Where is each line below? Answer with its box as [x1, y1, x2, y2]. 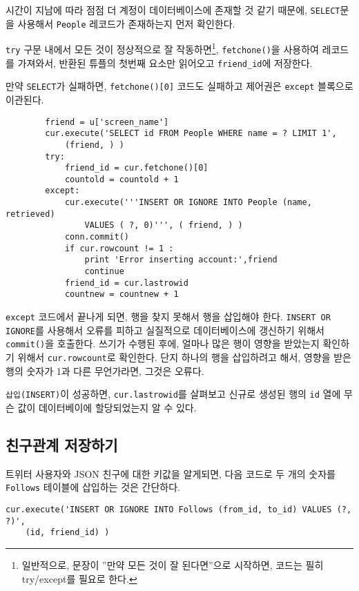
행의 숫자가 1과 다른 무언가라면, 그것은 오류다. [6, 363, 204, 378]
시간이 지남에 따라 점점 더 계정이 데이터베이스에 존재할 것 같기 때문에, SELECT [6, 3, 340, 17]
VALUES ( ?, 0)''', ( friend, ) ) [84, 220, 243, 231]
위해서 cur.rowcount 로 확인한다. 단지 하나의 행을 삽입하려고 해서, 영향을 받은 [17, 350, 351, 364]
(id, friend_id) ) [25, 527, 110, 538]
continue [84, 267, 124, 277]
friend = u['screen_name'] [45, 117, 169, 127]
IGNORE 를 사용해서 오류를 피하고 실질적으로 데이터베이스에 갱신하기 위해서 [6, 322, 324, 337]
